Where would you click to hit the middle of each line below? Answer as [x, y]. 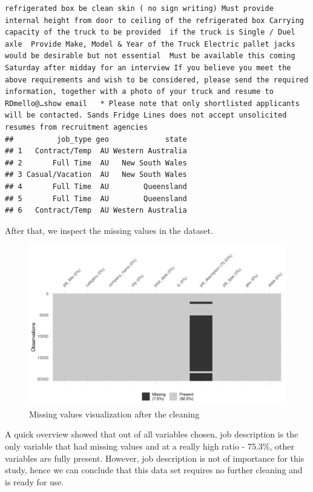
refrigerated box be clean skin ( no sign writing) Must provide [139, 8]
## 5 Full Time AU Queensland [96, 198]
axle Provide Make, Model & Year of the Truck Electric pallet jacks [150, 44]
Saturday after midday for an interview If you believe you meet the [148, 68]
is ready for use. [35, 481]
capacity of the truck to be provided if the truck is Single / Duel [150, 32]
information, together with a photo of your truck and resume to [139, 92]
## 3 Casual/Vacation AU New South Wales [96, 175]
